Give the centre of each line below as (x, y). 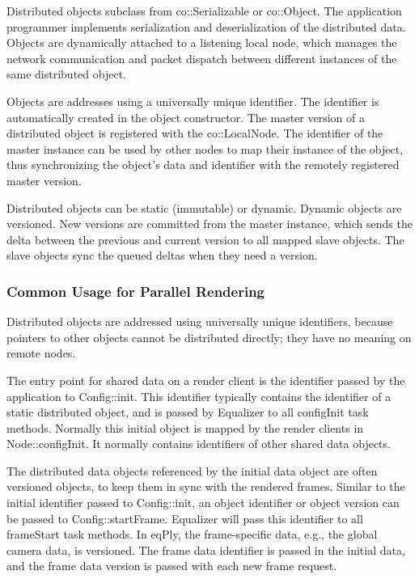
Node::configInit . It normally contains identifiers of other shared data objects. (199, 444)
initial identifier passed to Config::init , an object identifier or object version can (203, 503)
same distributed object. (66, 74)
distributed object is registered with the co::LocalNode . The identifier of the (195, 133)
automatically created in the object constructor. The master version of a (186, 117)
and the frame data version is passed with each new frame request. (172, 566)
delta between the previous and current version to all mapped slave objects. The (205, 239)
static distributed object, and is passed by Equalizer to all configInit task (188, 412)
